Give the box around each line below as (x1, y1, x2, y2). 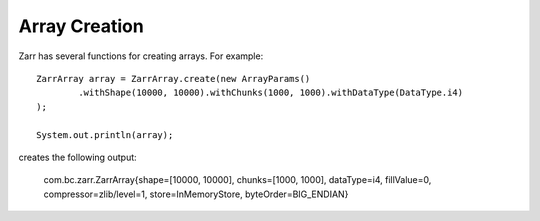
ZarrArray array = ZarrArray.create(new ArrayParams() (36, 73, 311, 84)
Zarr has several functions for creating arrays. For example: (18, 50, 264, 62)
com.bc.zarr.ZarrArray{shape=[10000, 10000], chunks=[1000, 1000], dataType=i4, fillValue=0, (43, 174, 432, 186)
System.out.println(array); (36, 129, 174, 140)
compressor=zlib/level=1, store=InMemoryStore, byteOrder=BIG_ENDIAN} (43, 188, 349, 200)
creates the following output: (18, 151, 137, 163)
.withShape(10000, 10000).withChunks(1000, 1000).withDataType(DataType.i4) (78, 87, 464, 99)
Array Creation (18, 15, 144, 37)
